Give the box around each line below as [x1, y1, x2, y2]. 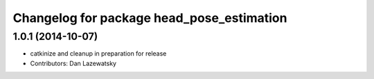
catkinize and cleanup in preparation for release [30, 49, 167, 58]
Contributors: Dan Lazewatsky [30, 59, 117, 67]
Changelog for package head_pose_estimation [12, 10, 287, 25]
